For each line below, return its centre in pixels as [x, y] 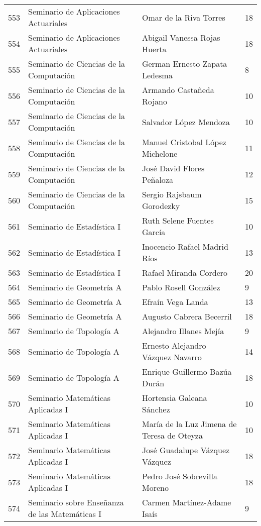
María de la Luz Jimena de [189, 424]
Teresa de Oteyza [172, 435]
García [154, 232]
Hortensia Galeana [174, 398]
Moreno [155, 488]
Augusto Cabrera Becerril [187, 316]
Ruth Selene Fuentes [178, 220]
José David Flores [173, 168]
